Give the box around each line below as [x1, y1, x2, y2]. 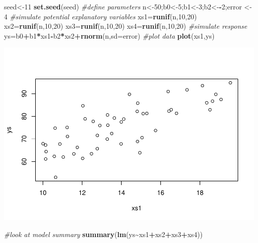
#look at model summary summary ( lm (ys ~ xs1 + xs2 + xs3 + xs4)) [4, 229, 203, 239]
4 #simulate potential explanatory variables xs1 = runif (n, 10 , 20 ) [4, 11, 197, 21]
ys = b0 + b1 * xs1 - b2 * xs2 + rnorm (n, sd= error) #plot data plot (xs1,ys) [4, 30, 215, 41]
